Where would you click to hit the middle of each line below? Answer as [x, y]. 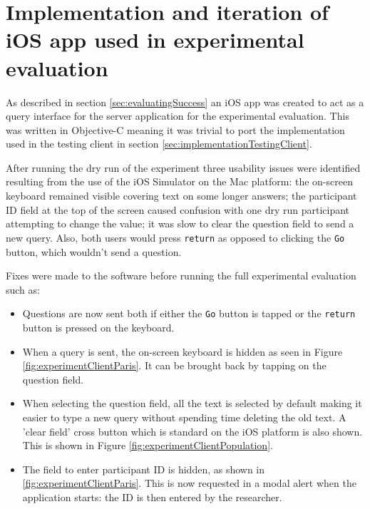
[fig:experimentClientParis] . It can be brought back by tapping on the [174, 365]
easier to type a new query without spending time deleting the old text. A [184, 417]
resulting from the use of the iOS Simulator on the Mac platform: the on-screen [179, 181]
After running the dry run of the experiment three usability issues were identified [183, 167]
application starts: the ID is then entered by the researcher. [152, 497]
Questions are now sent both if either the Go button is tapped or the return [189, 313]
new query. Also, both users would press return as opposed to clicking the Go [175, 237]
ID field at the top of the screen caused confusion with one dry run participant [178, 209]
